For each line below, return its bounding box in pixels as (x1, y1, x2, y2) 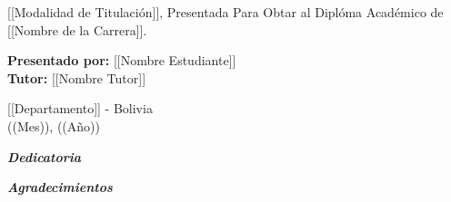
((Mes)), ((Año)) (7, 116, 100, 135)
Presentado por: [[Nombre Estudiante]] (7, 51, 236, 70)
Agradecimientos (7, 178, 113, 197)
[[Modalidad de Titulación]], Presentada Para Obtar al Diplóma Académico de (7, 3, 444, 21)
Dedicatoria (7, 147, 81, 166)
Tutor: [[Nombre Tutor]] (7, 68, 146, 87)
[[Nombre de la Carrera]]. (7, 20, 147, 39)
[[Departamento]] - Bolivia (7, 99, 153, 118)
